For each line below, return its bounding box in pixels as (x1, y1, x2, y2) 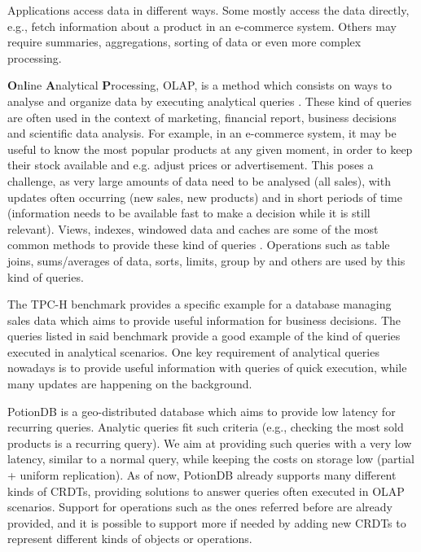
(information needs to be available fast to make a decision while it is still (7, 204, 371, 221)
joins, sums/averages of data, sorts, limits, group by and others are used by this (7, 252, 406, 269)
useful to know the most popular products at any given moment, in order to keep (7, 140, 413, 157)
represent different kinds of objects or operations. (7, 530, 252, 547)
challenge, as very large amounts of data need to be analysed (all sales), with (7, 172, 391, 189)
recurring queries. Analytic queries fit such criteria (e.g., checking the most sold (7, 418, 404, 436)
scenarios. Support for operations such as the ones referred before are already (7, 498, 392, 515)
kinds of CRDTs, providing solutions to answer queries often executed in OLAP (7, 482, 405, 499)
